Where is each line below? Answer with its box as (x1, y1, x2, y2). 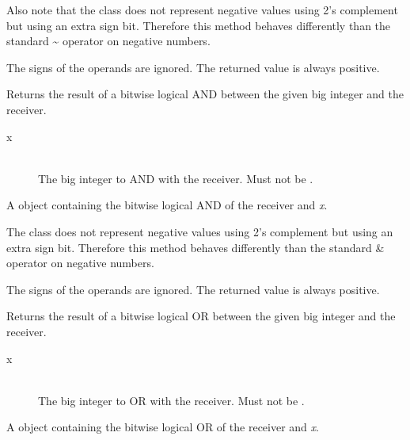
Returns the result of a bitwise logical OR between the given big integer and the (6, 308, 396, 324)
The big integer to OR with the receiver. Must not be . (38, 392, 305, 408)
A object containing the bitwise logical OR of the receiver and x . (6, 419, 319, 435)
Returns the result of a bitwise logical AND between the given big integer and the (6, 86, 404, 102)
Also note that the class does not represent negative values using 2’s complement (6, 2, 398, 17)
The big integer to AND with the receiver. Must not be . (38, 170, 313, 186)
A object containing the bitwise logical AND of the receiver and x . (6, 197, 328, 213)
